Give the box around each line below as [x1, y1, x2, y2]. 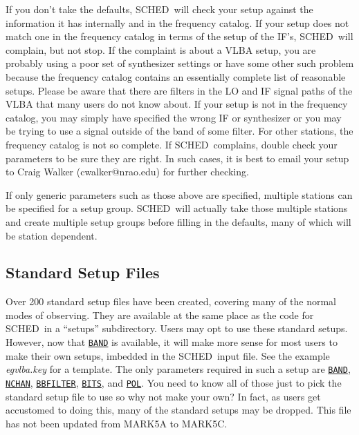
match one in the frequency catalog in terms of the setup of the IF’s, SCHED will [6, 29, 353, 43]
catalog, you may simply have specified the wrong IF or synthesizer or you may [6, 110, 342, 124]
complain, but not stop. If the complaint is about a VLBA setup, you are [6, 42, 316, 57]
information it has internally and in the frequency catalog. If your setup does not [6, 15, 349, 30]
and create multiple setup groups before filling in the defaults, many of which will [6, 214, 351, 229]
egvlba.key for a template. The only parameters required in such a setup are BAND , [6, 362, 351, 376]
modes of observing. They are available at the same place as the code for [6, 307, 314, 322]
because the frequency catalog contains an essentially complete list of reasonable [6, 69, 346, 84]
